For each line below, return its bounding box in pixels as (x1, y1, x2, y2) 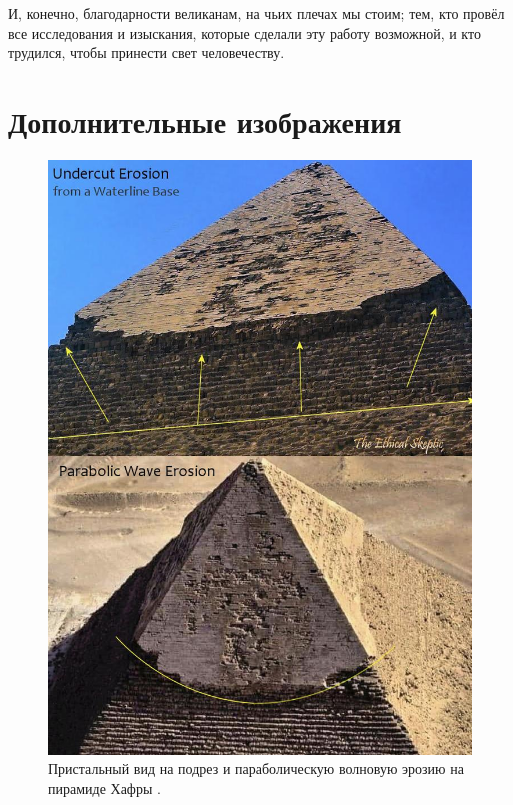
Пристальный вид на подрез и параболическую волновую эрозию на (48, 758, 464, 779)
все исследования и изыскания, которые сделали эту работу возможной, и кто (8, 22, 481, 43)
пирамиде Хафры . (48, 777, 161, 798)
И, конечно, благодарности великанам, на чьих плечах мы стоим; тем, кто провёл (8, 3, 505, 23)
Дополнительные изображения (8, 100, 402, 141)
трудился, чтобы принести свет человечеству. (8, 42, 285, 63)
